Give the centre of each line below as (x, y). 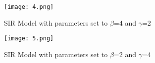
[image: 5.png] (29, 39)
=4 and (125, 22)
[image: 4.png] (29, 7)
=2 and (125, 54)
